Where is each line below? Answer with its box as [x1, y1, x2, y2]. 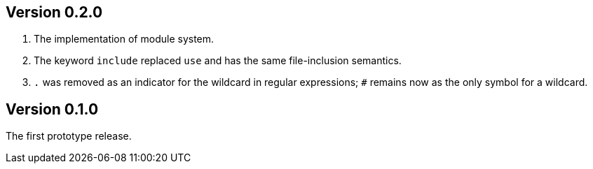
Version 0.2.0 [6, 3, 103, 21]
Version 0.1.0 [6, 100, 99, 118]
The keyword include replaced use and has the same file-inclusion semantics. [34, 54, 402, 67]
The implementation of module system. [34, 33, 214, 45]
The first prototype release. [6, 130, 132, 142]
